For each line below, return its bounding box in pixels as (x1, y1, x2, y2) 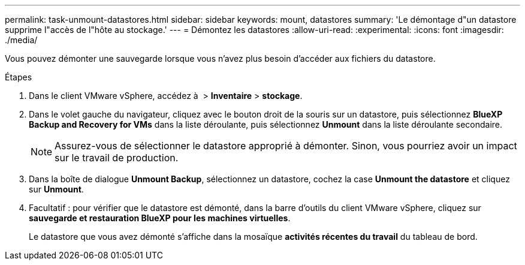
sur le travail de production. (55, 152, 179, 164)
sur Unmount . (29, 184, 84, 194)
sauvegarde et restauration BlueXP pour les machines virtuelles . (29, 213, 291, 223)
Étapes (5, 72, 32, 82)
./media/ (5, 35, 38, 45)
